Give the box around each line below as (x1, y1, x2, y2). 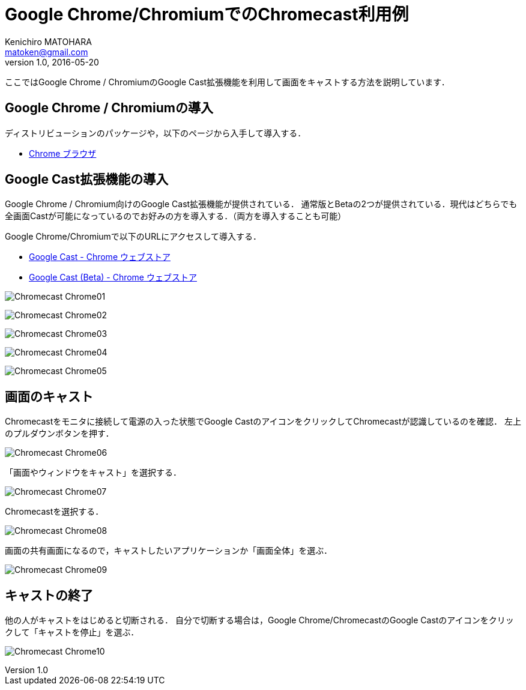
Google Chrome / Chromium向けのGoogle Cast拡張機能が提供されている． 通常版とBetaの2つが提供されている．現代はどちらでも (5, 199, 518, 210)
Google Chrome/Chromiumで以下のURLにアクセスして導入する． (5, 231, 262, 242)
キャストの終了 (5, 587, 93, 603)
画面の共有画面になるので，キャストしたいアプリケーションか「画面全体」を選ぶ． (5, 545, 332, 556)
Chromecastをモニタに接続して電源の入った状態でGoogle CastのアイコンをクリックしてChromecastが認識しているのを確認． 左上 (5, 416, 522, 427)
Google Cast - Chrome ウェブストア (29, 252, 171, 262)
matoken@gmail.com (5, 46, 88, 57)
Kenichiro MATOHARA (5, 36, 92, 47)
